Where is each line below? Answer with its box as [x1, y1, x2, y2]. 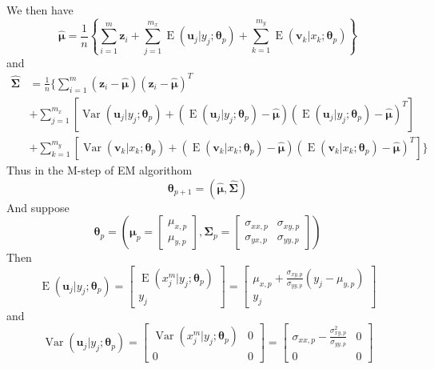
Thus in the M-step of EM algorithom [6, 161, 193, 178]
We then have [6, 2, 74, 18]
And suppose [6, 199, 70, 215]
